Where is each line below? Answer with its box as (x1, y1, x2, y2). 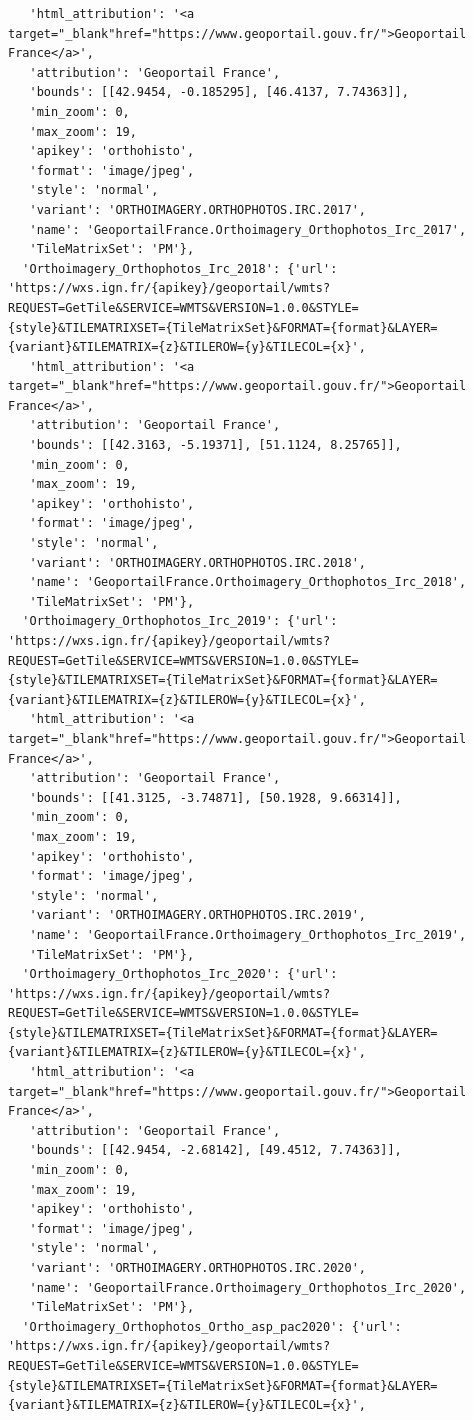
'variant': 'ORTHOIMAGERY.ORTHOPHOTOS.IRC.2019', (29, 908, 366, 923)
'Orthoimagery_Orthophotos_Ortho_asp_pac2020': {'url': (22, 1319, 402, 1334)
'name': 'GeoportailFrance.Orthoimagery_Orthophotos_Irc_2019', (29, 927, 467, 942)
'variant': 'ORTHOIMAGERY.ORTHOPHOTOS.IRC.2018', (29, 555, 366, 570)
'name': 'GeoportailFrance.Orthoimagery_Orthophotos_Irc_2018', (29, 575, 467, 590)
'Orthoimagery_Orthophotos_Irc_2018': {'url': (22, 261, 338, 276)
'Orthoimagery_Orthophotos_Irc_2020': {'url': (22, 967, 338, 982)
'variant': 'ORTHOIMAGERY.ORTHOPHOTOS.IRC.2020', (29, 1261, 366, 1275)
